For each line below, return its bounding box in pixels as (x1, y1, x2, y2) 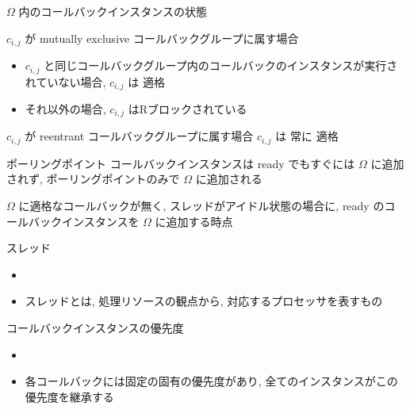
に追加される (195, 171, 262, 187)
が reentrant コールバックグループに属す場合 (25, 128, 254, 144)
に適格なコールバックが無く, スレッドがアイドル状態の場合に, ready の (18, 197, 385, 214)
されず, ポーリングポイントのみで (6, 171, 180, 187)
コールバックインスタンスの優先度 (6, 320, 184, 336)
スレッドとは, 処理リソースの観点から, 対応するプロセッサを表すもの (25, 293, 383, 309)
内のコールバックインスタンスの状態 (18, 3, 207, 19)
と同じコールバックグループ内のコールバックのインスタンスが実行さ (44, 57, 398, 74)
